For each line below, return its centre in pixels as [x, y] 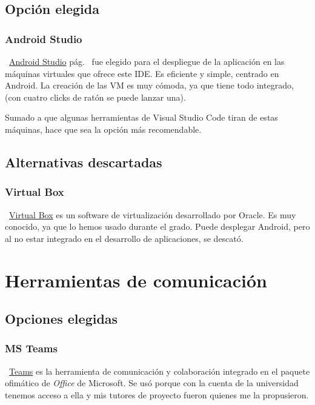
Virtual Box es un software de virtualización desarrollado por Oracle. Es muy [153, 214]
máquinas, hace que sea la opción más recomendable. [103, 129]
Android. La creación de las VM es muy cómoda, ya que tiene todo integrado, [149, 85]
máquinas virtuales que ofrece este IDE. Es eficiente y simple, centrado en [142, 73]
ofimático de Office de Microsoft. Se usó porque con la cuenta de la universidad [152, 383]
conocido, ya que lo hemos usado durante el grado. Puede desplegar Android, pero [157, 226]
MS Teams [31, 348]
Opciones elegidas [61, 319]
